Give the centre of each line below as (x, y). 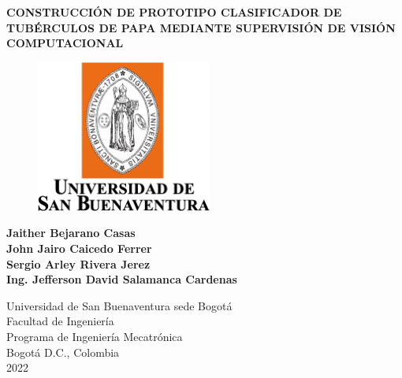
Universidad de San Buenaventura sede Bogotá (119, 305)
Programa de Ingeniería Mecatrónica (95, 336)
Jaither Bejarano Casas (71, 233)
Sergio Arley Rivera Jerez (78, 263)
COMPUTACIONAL (65, 43)
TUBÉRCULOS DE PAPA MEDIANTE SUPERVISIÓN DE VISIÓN (201, 27)
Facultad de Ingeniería (60, 321)
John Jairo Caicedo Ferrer (79, 248)
